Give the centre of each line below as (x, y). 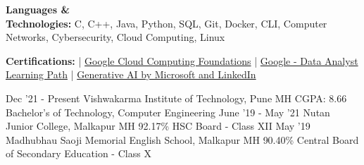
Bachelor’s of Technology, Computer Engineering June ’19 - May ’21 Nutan (168, 112)
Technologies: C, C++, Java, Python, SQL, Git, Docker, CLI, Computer (167, 23)
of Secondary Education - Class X (79, 153)
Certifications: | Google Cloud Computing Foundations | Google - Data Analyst (182, 60)
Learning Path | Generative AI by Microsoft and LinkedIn (131, 74)
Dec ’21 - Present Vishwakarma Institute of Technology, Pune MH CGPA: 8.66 (176, 98)
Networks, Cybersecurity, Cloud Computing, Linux (115, 37)
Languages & (38, 9)
